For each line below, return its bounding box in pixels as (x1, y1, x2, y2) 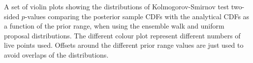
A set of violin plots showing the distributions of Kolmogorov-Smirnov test (4, 1, 229, 11)
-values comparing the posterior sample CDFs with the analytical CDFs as (25, 11, 250, 21)
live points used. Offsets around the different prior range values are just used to (4, 40, 244, 50)
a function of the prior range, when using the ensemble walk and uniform (4, 21, 224, 31)
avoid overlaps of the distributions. (4, 49, 109, 60)
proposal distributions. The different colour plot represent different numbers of (4, 30, 241, 40)
